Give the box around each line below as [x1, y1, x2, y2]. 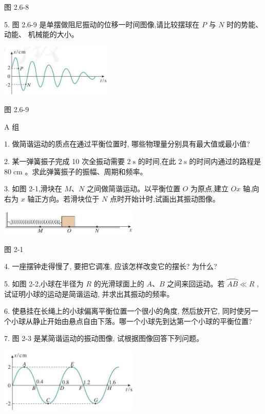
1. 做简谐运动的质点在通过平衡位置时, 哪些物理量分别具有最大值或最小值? [4, 138, 250, 149]
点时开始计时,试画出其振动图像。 [109, 193, 220, 204]
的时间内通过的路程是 [189, 156, 261, 167]
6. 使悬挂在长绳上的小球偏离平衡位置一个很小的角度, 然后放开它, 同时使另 [4, 305, 251, 316]
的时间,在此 [138, 156, 176, 167]
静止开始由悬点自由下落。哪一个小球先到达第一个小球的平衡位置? [32, 315, 252, 326]
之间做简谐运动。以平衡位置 [86, 183, 180, 194]
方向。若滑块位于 [42, 193, 100, 204]
